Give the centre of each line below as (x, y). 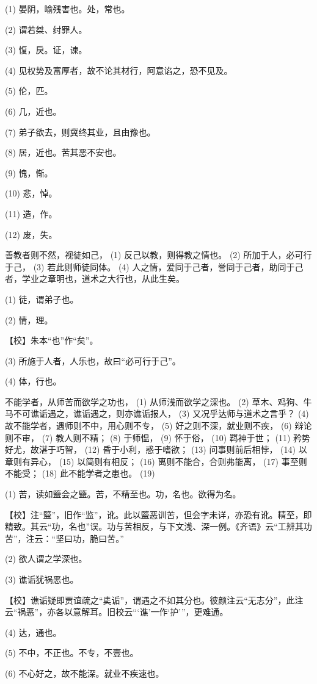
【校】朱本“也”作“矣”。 (52, 340)
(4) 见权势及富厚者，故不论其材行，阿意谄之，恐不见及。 (119, 70)
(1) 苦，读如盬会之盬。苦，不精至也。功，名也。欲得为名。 (123, 494)
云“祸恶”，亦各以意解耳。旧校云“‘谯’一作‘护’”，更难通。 (117, 612)
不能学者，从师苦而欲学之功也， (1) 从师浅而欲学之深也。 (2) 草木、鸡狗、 (154, 401)
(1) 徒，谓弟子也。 (42, 299)
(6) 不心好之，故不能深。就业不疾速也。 (85, 673)
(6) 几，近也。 (33, 111)
